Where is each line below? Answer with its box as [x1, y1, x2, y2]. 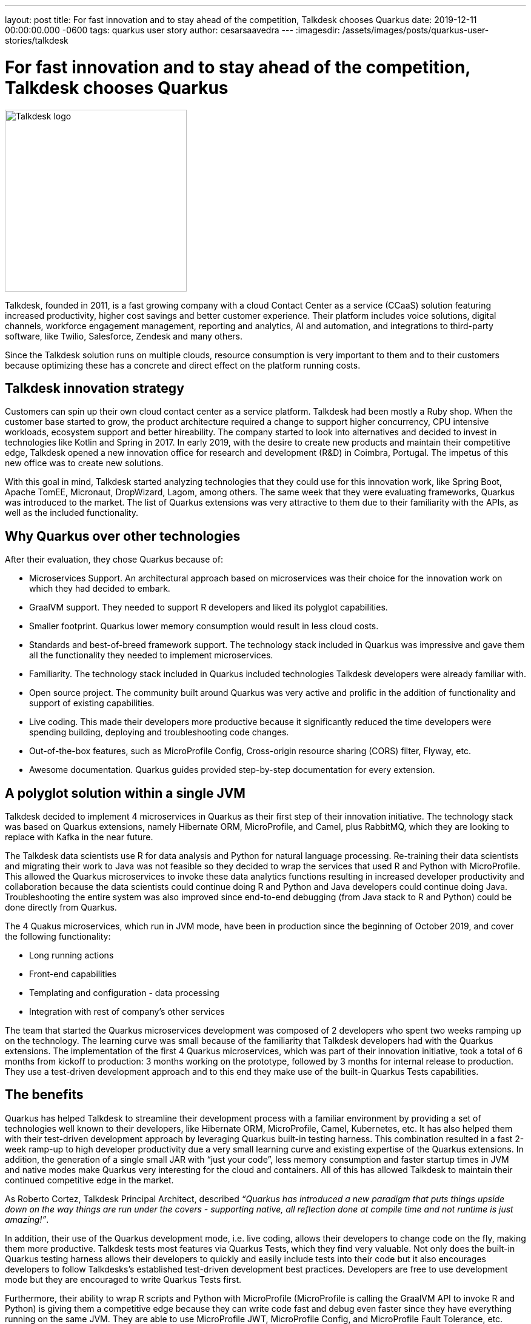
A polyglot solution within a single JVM [5, 785, 245, 801]
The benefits [5, 1087, 84, 1103]
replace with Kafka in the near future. [5, 832, 153, 843]
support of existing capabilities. [29, 698, 155, 709]
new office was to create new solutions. [5, 458, 164, 469]
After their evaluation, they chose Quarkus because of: [5, 554, 223, 565]
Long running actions [29, 950, 114, 961]
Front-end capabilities [29, 969, 117, 980]
